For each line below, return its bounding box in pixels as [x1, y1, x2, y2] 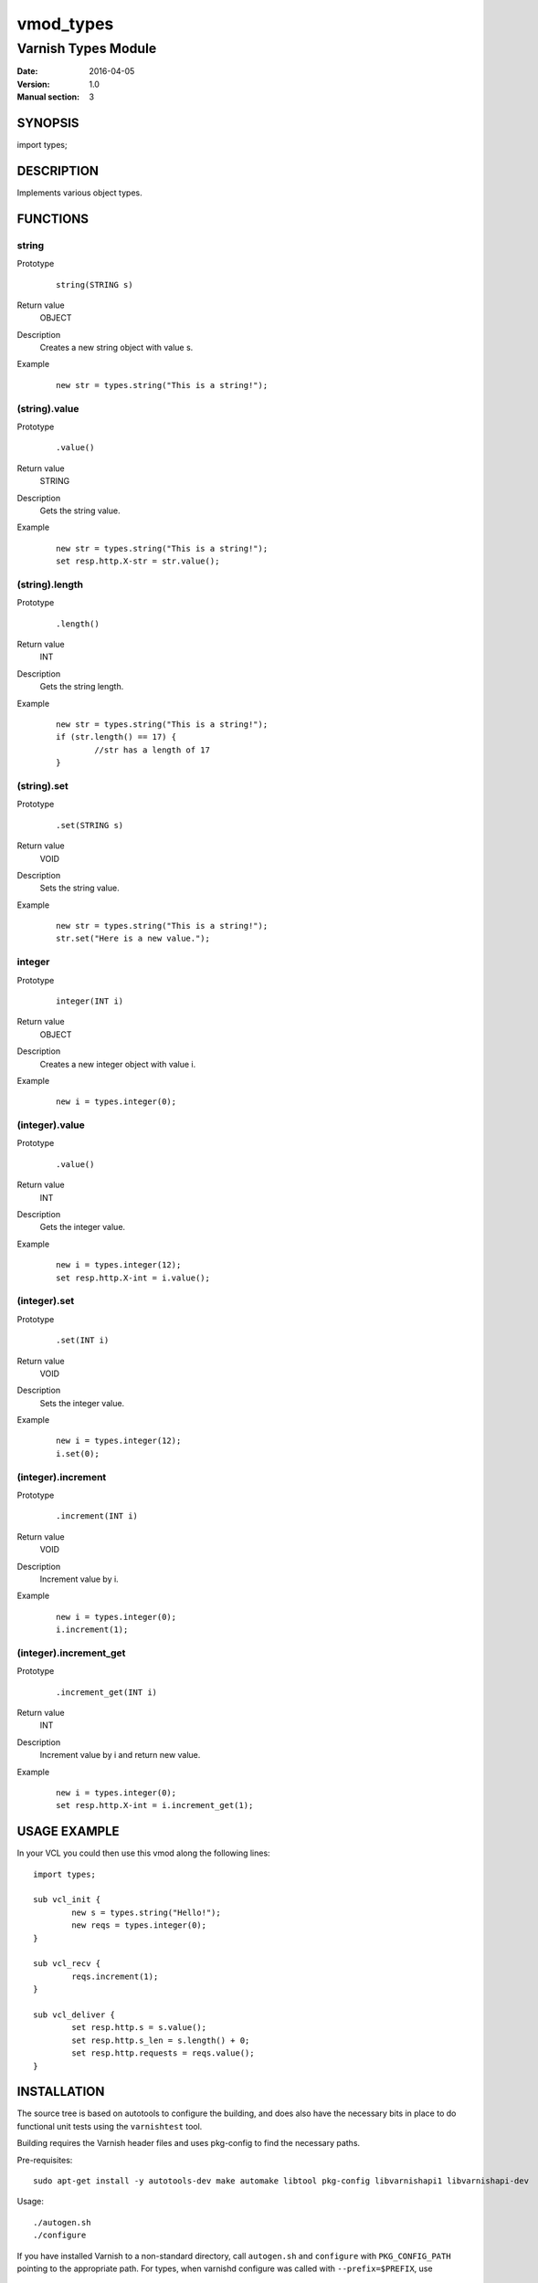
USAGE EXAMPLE [16, 1824, 120, 1839]
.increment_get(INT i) [56, 1687, 158, 1698]
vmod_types [16, 14, 114, 34]
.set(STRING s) [56, 820, 124, 830]
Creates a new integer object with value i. [39, 1058, 196, 1069]
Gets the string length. [39, 681, 124, 692]
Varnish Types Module [16, 40, 157, 57]
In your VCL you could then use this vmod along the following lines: [16, 1847, 270, 1858]
